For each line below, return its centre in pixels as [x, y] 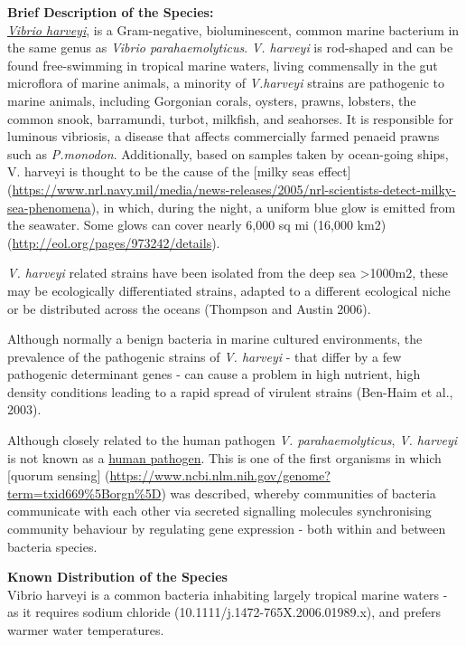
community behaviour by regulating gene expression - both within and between [227, 529]
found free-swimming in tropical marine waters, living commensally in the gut [223, 65]
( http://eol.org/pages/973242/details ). [114, 242]
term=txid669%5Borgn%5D [84, 493]
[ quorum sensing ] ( [59, 475]
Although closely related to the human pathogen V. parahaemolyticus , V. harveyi [233, 440]
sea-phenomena [49, 207]
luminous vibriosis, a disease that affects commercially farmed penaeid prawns [224, 136]
